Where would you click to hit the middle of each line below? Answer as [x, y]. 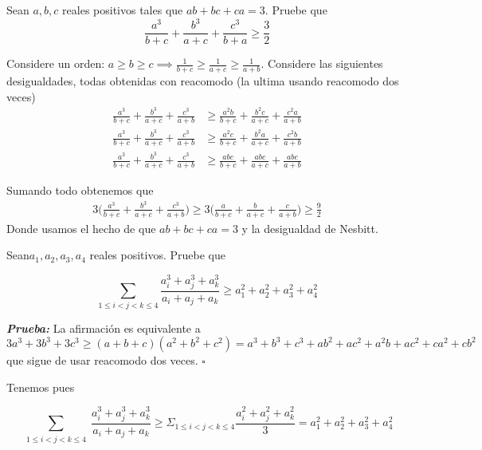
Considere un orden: [56, 63]
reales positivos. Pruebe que [157, 255]
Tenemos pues [41, 387]
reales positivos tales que [123, 10]
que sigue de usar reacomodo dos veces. [102, 360]
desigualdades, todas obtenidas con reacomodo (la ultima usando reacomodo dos [203, 80]
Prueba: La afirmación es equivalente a [104, 328]
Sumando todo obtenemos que [80, 189]
